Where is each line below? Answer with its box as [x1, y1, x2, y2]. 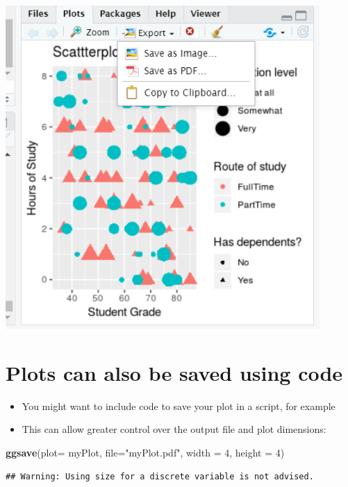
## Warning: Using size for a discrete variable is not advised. [6, 471, 314, 481]
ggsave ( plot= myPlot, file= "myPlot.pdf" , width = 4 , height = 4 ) [6, 445, 285, 459]
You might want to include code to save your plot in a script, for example [22, 398, 335, 413]
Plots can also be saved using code [6, 358, 343, 386]
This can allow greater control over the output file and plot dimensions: [22, 422, 326, 436]
